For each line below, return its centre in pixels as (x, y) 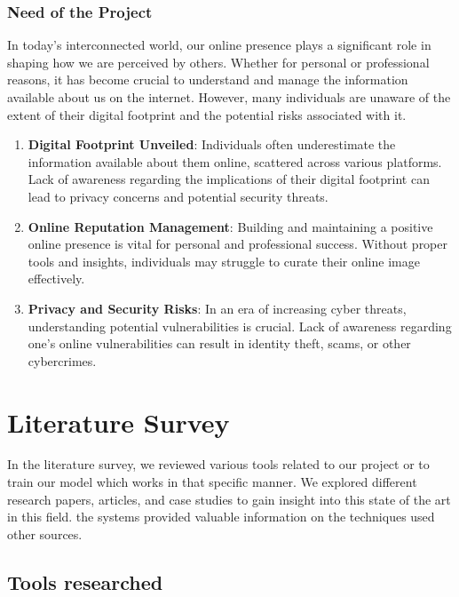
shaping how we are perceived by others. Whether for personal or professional (218, 62)
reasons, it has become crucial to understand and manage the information (208, 80)
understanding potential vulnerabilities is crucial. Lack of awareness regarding (240, 326)
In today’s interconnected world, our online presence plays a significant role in (219, 45)
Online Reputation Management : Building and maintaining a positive (230, 226)
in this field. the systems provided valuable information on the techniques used (221, 517)
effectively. (56, 279)
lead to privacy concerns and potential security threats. (178, 196)
